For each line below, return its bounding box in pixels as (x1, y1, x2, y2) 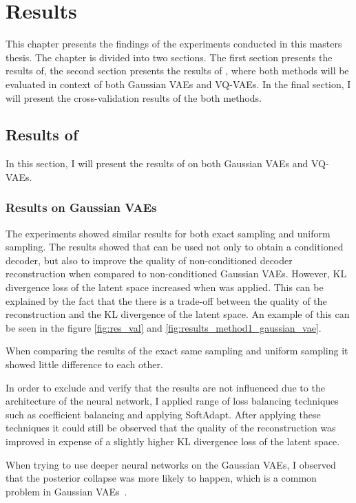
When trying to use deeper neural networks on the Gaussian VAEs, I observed (6, 457, 336, 471)
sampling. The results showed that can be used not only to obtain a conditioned (6, 239, 344, 254)
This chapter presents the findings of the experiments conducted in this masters (6, 36, 342, 51)
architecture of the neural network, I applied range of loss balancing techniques (6, 394, 339, 408)
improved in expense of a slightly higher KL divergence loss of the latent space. (6, 434, 340, 449)
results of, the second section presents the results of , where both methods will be (6, 63, 349, 78)
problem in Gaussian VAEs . (6, 484, 127, 498)
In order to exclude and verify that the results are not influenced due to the (6, 380, 325, 394)
